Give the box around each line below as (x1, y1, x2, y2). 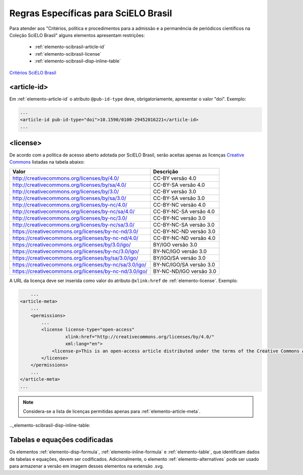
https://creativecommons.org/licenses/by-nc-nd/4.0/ (12, 234, 139, 242)
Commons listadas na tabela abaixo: (9, 159, 85, 165)
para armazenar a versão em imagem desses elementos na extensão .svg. (9, 463, 164, 469)
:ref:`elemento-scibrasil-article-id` (34, 44, 106, 50)
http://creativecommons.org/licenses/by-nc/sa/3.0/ (12, 221, 135, 228)
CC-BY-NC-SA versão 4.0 (153, 208, 215, 215)
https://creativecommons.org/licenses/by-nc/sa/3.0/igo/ (12, 261, 146, 268)
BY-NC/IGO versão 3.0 (153, 248, 207, 255)
